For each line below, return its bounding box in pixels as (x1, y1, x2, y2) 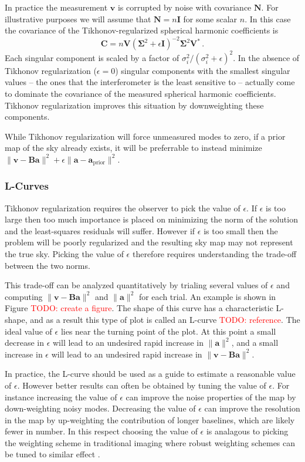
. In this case (245, 12, 291, 25)
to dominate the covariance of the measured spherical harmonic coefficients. (5, 87, 276, 99)
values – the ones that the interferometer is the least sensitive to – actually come (5, 76, 295, 88)
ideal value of (5, 325, 52, 337)
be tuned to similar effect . (5, 448, 100, 460)
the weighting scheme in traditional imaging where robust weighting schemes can (5, 436, 296, 448)
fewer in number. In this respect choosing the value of (5, 425, 198, 437)
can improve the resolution (204, 402, 300, 414)
